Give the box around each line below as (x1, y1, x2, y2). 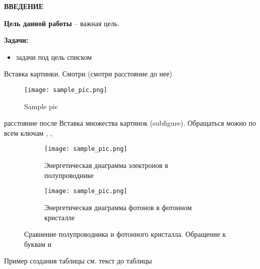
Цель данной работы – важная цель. (4, 18, 120, 28)
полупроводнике (44, 169, 94, 180)
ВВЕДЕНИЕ (4, 1, 44, 11)
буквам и (24, 238, 52, 249)
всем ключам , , (4, 127, 52, 138)
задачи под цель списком (16, 51, 92, 62)
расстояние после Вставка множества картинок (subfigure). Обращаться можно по (4, 118, 256, 128)
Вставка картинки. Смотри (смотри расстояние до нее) (4, 68, 172, 79)
